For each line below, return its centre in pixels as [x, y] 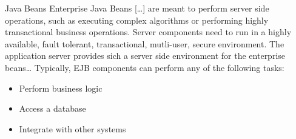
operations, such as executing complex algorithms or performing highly [137, 20]
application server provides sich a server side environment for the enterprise [145, 56]
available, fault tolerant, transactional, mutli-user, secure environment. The [145, 43]
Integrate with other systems [72, 128]
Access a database [52, 108]
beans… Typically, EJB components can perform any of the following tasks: [145, 67]
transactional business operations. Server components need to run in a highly [148, 32]
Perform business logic [61, 88]
